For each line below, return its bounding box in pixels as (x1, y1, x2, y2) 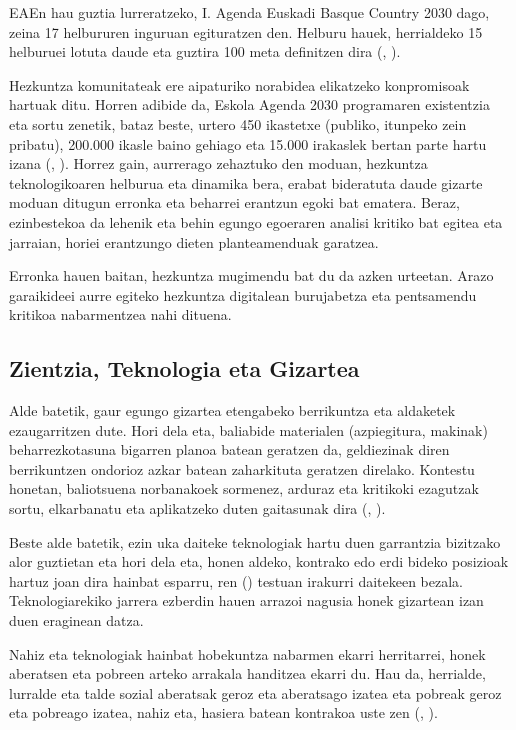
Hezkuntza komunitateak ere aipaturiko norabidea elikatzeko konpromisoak (9, 74, 470, 95)
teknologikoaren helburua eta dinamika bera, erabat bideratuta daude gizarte (9, 172, 483, 193)
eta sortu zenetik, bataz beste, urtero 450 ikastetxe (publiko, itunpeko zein (9, 113, 467, 134)
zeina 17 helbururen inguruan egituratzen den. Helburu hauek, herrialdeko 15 (9, 21, 483, 42)
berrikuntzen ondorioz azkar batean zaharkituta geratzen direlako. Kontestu (9, 458, 475, 479)
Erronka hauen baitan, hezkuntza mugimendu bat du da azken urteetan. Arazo (9, 265, 494, 286)
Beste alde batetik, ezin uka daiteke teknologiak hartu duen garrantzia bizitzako (9, 531, 501, 552)
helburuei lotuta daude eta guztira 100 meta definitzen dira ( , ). (9, 41, 401, 62)
